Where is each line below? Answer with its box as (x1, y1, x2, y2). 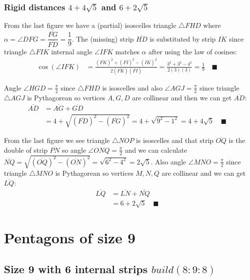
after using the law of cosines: (148, 47, 237, 57)
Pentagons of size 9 (4, 228, 136, 248)
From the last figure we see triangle (4, 135, 110, 145)
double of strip (4, 144, 48, 155)
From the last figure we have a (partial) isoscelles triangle (4, 20, 177, 30)
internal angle (51, 47, 92, 57)
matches (115, 47, 140, 57)
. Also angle (151, 156, 186, 166)
